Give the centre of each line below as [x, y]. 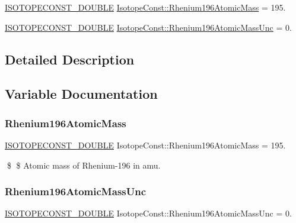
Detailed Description [70, 59]
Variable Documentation [81, 94]
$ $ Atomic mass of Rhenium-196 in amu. [84, 165]
